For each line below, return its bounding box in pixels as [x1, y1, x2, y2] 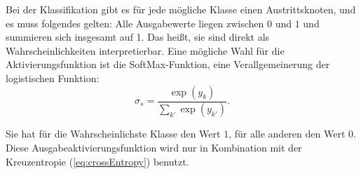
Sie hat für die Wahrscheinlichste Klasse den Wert [6, 126, 221, 141]
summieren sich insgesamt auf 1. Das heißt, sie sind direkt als [6, 29, 270, 44]
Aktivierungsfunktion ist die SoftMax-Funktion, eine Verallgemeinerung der [6, 57, 330, 72]
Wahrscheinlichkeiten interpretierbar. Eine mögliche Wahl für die [6, 43, 285, 58]
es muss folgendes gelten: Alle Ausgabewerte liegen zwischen [6, 15, 264, 30]
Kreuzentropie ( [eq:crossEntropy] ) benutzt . [6, 154, 189, 168]
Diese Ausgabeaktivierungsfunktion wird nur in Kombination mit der [6, 140, 302, 155]
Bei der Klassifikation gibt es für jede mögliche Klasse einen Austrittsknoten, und [6, 2, 356, 16]
